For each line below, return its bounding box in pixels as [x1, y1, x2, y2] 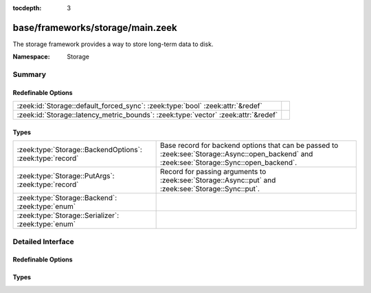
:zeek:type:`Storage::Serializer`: [16, 210, 120, 220]
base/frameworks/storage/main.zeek [12, 21, 178, 34]
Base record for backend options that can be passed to [159, 141, 339, 151]
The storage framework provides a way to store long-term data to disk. [12, 40, 214, 48]
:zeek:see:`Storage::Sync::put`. [159, 184, 260, 194]
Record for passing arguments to [159, 167, 267, 177]
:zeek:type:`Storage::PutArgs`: [16, 171, 115, 181]
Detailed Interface [12, 237, 75, 246]
